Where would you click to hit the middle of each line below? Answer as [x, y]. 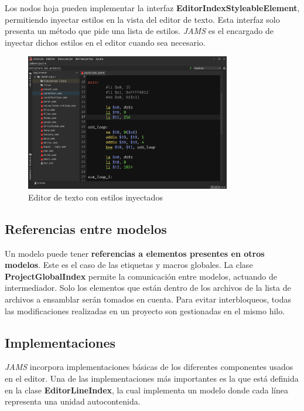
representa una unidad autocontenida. [73, 401]
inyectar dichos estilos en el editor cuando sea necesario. [105, 42]
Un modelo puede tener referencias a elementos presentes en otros [135, 253]
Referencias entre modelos [86, 228]
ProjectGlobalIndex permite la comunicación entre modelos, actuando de [141, 276]
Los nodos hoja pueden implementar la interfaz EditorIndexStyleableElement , [152, 8]
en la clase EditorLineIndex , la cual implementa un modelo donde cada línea [147, 390]
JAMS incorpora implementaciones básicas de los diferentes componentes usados [149, 367]
